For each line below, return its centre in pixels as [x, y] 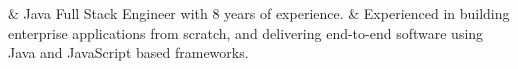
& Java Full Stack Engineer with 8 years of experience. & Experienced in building [259, 13]
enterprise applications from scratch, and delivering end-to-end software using [246, 32]
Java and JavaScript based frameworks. [128, 52]
